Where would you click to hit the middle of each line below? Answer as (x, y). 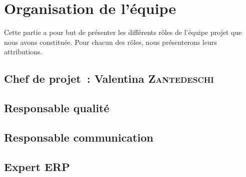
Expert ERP (37, 166)
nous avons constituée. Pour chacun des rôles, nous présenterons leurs (110, 42)
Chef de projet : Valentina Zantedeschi (109, 79)
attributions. (23, 52)
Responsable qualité (57, 108)
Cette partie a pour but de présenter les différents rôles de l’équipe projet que (123, 32)
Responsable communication (79, 137)
